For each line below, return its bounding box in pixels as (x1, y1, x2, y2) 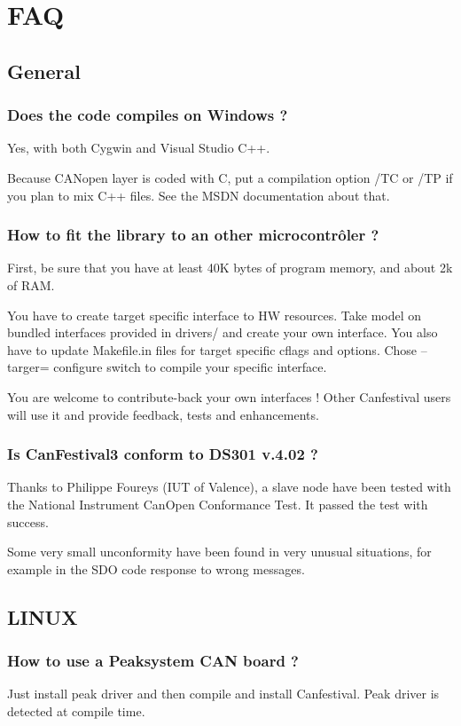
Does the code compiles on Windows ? (7, 104, 288, 126)
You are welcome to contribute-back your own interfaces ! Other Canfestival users (7, 387, 451, 406)
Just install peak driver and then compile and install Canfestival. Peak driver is (7, 684, 440, 703)
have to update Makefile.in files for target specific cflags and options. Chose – (7, 340, 427, 359)
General (7, 57, 81, 84)
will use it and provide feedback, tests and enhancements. (7, 405, 319, 423)
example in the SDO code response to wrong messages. (7, 559, 305, 578)
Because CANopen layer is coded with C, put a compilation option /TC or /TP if (7, 168, 453, 186)
